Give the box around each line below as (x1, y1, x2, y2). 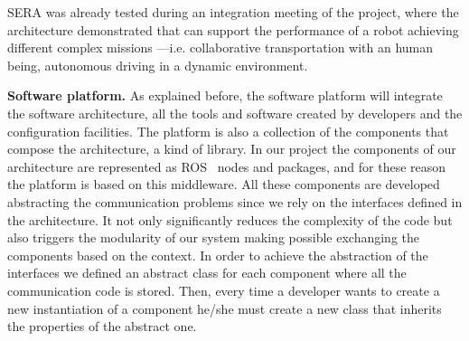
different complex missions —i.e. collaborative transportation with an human (7, 38, 434, 57)
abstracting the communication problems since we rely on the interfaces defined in (7, 192, 463, 211)
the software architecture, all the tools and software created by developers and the (7, 103, 463, 122)
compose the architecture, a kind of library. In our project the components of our (7, 139, 456, 158)
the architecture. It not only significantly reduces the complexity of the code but (7, 210, 453, 229)
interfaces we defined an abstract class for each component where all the (7, 263, 407, 282)
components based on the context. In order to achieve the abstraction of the (7, 245, 428, 264)
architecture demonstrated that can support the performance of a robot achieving (7, 20, 459, 39)
